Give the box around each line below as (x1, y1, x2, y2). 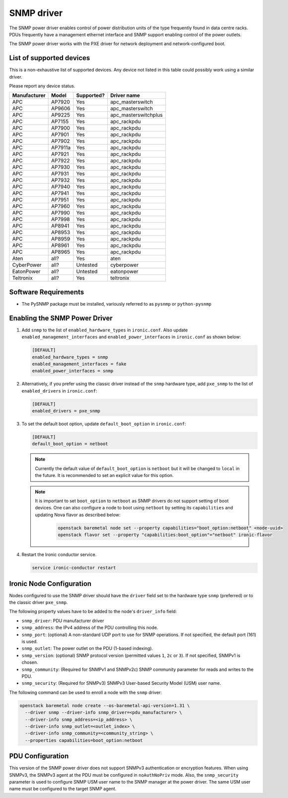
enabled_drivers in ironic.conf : (21, 388, 97, 394)
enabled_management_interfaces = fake (32, 361, 127, 367)
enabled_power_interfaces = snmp (32, 368, 114, 374)
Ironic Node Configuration (9, 579, 92, 588)
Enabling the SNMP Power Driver (9, 314, 113, 322)
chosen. (21, 659, 38, 665)
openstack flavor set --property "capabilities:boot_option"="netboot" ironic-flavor (58, 532, 273, 538)
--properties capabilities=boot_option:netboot (25, 737, 143, 743)
